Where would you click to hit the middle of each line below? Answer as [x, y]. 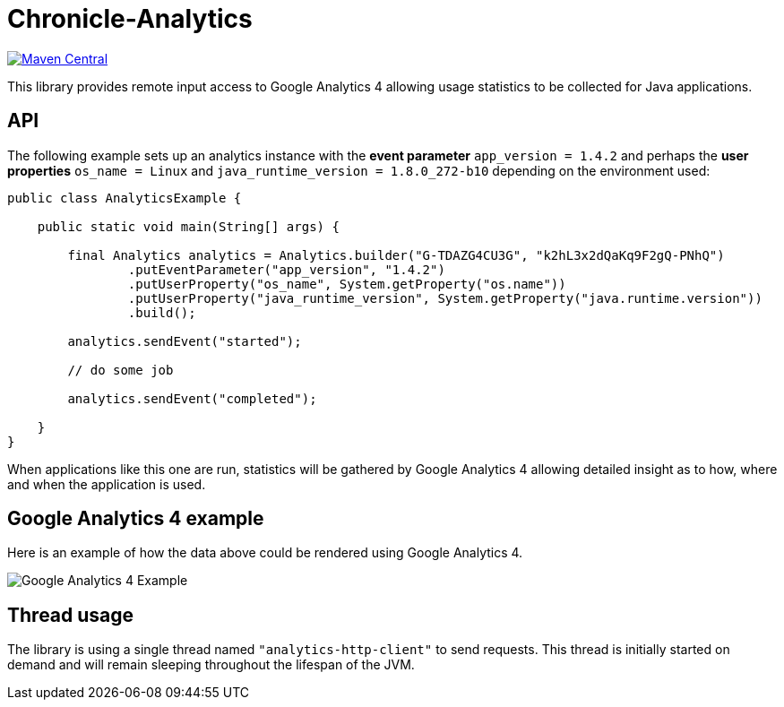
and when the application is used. [107, 484]
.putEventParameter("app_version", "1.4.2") [286, 269]
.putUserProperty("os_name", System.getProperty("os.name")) [347, 284]
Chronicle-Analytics [130, 19]
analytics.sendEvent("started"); [185, 341]
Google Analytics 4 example [136, 519]
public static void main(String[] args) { [188, 226]
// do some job [121, 370]
